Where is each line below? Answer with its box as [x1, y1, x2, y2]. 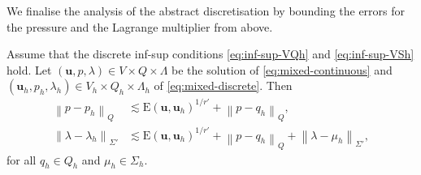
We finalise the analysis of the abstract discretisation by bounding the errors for [7, 2, 406, 19]
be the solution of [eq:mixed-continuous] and [171, 61, 393, 78]
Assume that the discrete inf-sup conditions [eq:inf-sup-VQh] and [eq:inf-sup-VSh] [7, 45, 414, 62]
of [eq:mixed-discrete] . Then [154, 77, 293, 94]
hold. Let [7, 61, 52, 78]
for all [7, 151, 37, 168]
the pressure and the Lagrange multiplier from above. [7, 18, 273, 35]
